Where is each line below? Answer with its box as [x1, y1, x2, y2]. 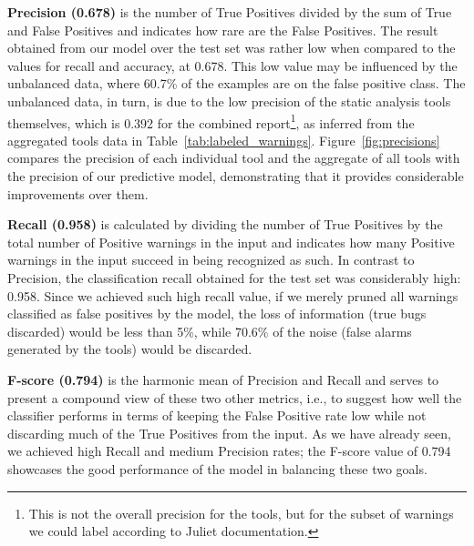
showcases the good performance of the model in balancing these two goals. [7, 459, 428, 478]
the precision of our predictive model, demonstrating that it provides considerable [7, 167, 464, 185]
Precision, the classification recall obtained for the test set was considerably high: [7, 268, 461, 287]
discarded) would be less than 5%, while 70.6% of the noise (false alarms [7, 321, 412, 340]
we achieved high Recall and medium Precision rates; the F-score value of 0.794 [7, 441, 451, 460]
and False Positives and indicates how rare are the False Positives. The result [7, 20, 438, 39]
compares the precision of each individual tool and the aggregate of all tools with [7, 148, 460, 167]
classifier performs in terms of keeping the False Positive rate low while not [7, 406, 427, 425]
